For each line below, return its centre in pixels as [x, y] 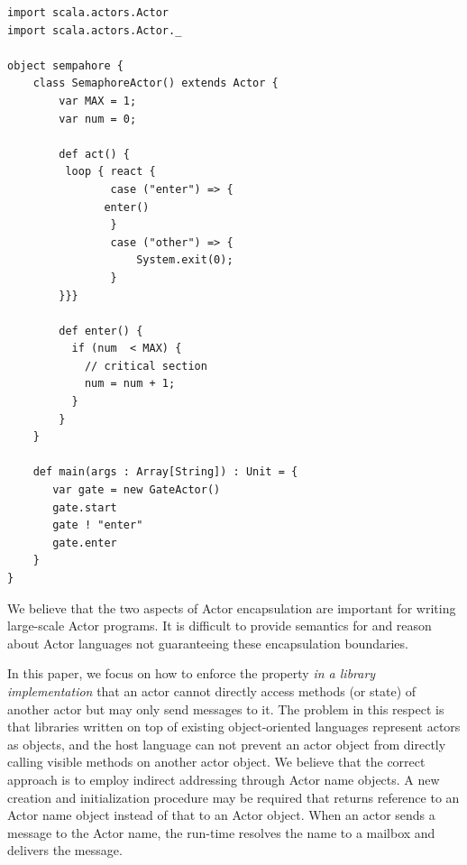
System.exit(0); [185, 260]
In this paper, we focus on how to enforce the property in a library [192, 673]
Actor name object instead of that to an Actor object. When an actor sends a [221, 815]
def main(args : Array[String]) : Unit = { [165, 472]
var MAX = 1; [98, 101]
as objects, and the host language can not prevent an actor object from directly [227, 744]
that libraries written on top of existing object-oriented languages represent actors [234, 727]
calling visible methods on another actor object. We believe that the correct [216, 762]
